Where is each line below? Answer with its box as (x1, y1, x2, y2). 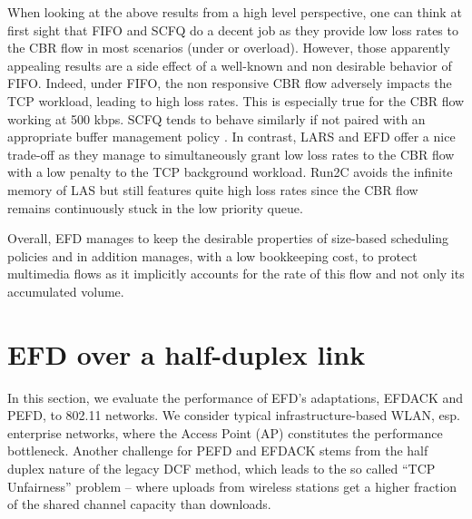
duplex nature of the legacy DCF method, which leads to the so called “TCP (7, 459, 436, 477)
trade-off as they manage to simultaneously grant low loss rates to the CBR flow (7, 144, 455, 163)
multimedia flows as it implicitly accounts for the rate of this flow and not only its (7, 264, 465, 283)
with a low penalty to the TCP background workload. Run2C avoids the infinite (7, 162, 453, 181)
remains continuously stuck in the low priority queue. (7, 198, 303, 217)
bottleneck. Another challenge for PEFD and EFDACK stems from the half (7, 441, 428, 460)
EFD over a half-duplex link (7, 335, 366, 372)
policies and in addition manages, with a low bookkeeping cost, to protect (7, 246, 418, 265)
